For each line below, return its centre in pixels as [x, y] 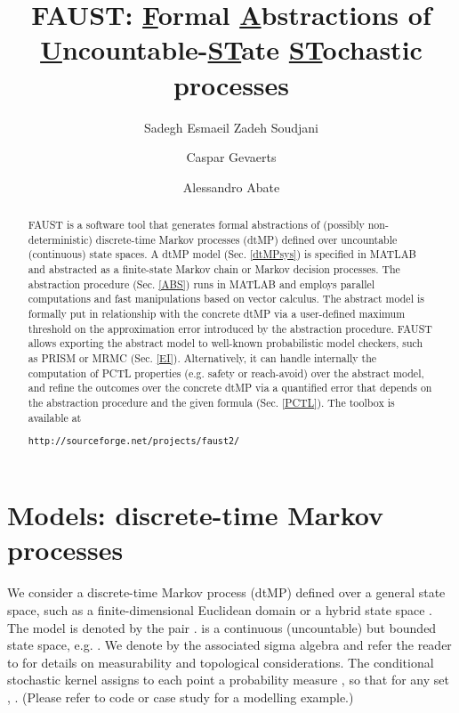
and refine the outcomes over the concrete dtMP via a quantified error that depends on [230, 388]
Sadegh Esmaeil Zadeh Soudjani [231, 127]
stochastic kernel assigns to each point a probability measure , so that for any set [228, 680]
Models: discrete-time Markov [195, 515]
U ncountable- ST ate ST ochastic [231, 49]
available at [55, 417]
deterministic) [60, 239]
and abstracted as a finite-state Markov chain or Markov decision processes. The [214, 269]
